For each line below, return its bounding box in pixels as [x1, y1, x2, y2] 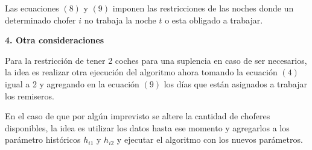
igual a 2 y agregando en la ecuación [5, 77, 139, 90]
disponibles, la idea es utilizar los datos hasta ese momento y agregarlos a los [5, 121, 290, 134]
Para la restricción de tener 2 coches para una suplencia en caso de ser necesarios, [5, 54, 307, 66]
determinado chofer [5, 13, 76, 26]
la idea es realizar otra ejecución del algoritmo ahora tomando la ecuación [5, 66, 278, 78]
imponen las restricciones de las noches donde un [112, 2, 294, 14]
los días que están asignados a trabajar [164, 77, 307, 90]
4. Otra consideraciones [5, 34, 104, 46]
